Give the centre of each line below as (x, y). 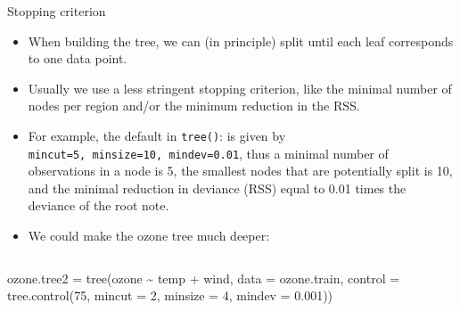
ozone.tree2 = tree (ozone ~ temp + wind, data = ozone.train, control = (204, 278)
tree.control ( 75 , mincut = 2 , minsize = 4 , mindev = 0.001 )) (170, 295)
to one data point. (78, 58)
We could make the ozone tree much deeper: (149, 236)
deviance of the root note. (99, 205)
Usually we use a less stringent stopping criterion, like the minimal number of (240, 88)
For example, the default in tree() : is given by (157, 135)
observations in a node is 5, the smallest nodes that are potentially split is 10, (240, 171)
